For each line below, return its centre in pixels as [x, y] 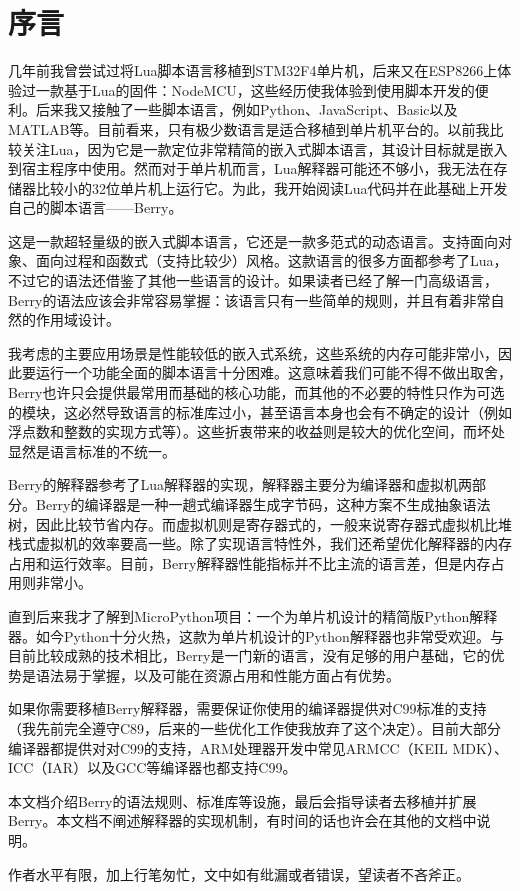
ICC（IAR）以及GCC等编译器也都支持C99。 [152, 767]
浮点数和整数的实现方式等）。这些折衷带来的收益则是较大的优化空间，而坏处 [256, 431]
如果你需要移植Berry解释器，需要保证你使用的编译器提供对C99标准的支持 [247, 708]
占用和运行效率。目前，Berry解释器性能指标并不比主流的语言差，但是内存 [249, 562]
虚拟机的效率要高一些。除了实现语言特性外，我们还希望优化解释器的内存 [273, 543]
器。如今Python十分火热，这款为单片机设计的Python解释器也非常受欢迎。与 [256, 635]
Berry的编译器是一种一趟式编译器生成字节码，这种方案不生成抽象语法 [263, 504]
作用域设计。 [77, 319]
